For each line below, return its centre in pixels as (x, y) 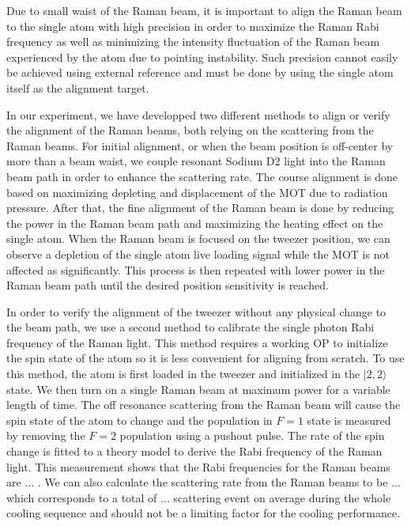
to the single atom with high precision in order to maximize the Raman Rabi (193, 26)
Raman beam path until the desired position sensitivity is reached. (168, 285)
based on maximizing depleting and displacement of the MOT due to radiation (197, 192)
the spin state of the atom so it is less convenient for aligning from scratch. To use (205, 358)
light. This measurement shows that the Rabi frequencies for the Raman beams (198, 466)
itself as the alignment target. (78, 87)
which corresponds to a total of (82, 497)
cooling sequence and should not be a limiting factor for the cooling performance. (204, 513)
